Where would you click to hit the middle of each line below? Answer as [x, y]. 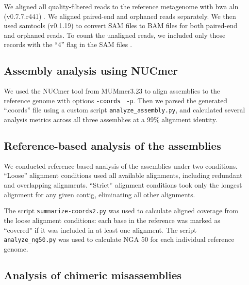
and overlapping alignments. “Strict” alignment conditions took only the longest [123, 185]
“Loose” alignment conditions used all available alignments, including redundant [123, 175]
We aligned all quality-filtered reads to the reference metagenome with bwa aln [121, 6]
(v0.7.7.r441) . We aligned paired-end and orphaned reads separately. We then [120, 16]
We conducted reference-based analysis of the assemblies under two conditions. [121, 166]
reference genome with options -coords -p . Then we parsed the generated [116, 100]
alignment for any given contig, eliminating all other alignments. [100, 194]
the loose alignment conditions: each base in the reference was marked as [112, 220]
